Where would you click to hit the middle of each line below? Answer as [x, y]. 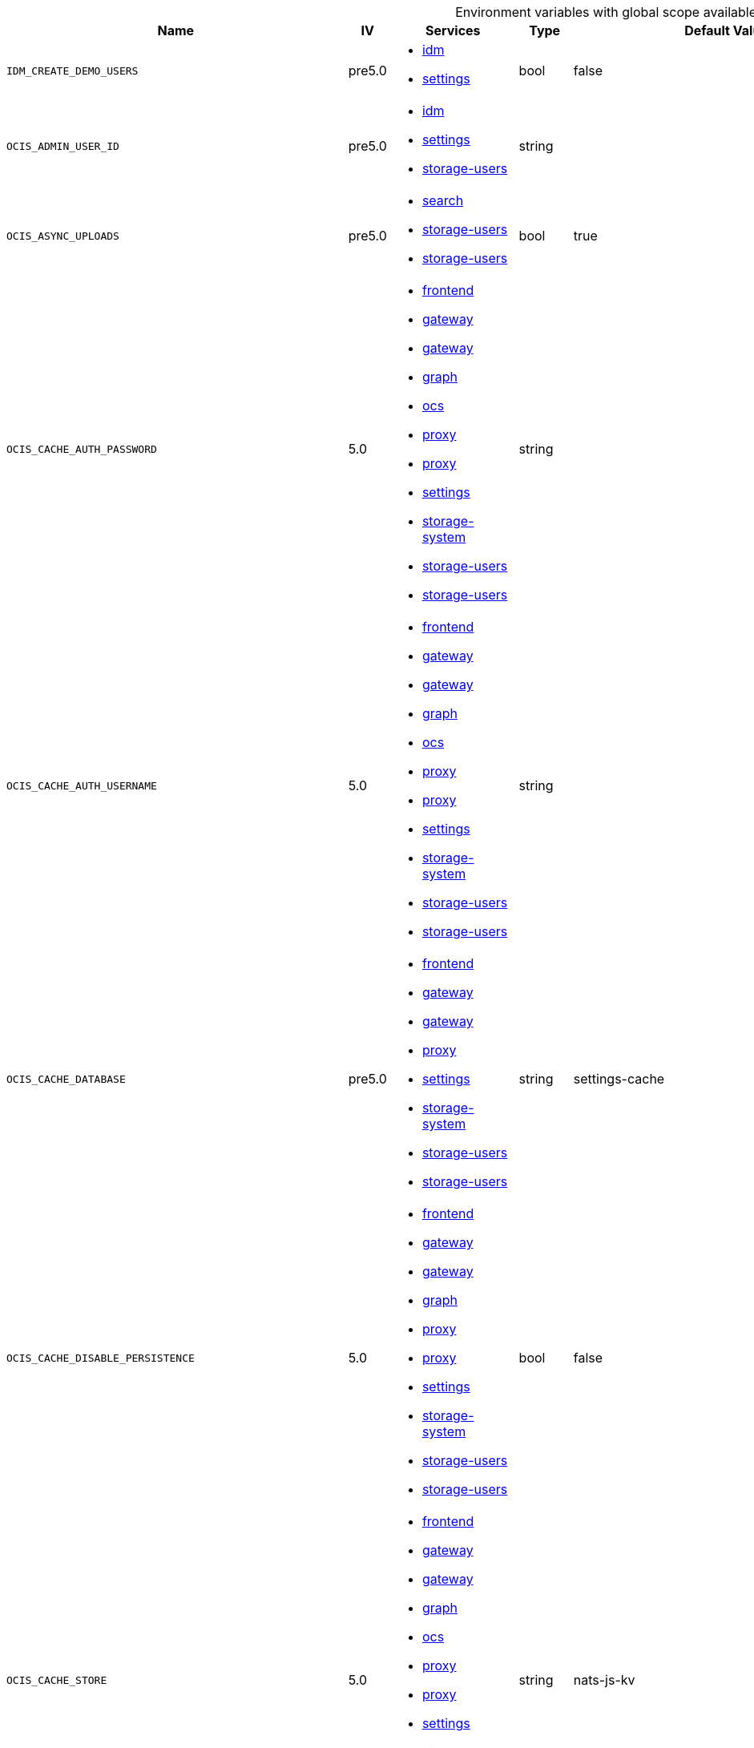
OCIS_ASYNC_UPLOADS [63, 236]
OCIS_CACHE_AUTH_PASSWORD [82, 449]
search [443, 200]
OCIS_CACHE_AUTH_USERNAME [82, 785]
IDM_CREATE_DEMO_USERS [73, 71]
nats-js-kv [604, 1680]
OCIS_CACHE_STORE [57, 1680]
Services [453, 30]
